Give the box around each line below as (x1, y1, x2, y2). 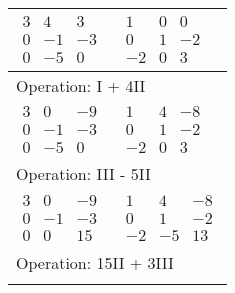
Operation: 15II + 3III (16, 250, 174, 274)
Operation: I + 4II (16, 73, 146, 97)
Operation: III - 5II (16, 162, 151, 186)
